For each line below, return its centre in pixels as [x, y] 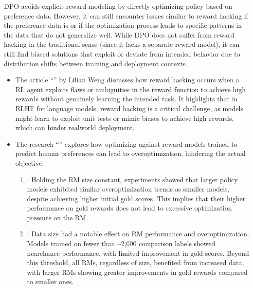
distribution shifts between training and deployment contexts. [96, 63]
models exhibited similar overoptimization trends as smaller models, [128, 189]
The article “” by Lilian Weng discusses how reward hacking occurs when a [127, 80]
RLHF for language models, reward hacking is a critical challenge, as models [129, 108]
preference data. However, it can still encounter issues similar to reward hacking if [126, 15]
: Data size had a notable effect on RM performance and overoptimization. [138, 234]
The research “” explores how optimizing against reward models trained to [126, 144]
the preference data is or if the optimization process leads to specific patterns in [123, 25]
